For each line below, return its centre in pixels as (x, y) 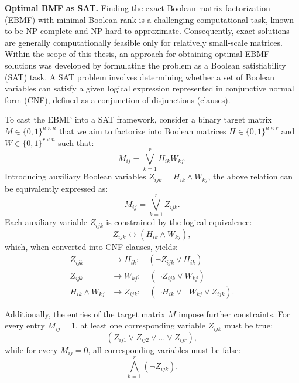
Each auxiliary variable (46, 222)
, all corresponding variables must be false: (164, 349)
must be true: (248, 325)
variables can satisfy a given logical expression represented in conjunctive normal (149, 88)
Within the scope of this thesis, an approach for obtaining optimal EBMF (137, 54)
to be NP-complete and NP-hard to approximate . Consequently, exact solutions (147, 31)
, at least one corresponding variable (140, 325)
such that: (76, 142)
